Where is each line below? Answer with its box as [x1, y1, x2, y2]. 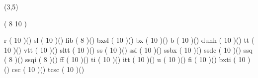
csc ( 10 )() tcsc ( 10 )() [11, 64, 85, 74]
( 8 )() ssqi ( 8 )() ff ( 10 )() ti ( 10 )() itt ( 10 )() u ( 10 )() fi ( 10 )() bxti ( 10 [4, 54, 246, 65]
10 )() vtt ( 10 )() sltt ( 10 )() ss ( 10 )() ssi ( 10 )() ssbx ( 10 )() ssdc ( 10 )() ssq [4, 44, 253, 55]
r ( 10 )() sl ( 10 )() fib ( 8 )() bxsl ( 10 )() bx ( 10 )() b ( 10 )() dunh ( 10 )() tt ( [4, 35, 255, 45]
